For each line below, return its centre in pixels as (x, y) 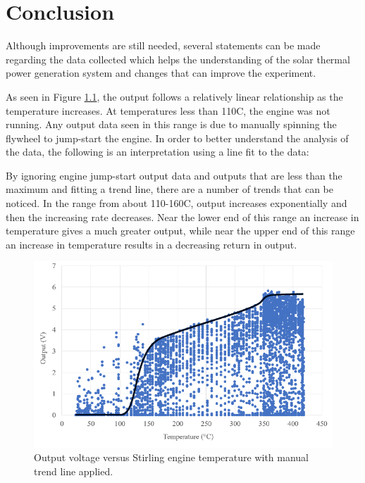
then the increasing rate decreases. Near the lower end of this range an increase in (182, 217)
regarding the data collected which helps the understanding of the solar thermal (178, 59)
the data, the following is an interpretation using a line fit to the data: (157, 152)
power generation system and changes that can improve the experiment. (161, 73)
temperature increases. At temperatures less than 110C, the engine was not (168, 110)
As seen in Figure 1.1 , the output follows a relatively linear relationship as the (174, 96)
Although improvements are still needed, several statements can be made (163, 45)
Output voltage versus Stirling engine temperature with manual (172, 457)
